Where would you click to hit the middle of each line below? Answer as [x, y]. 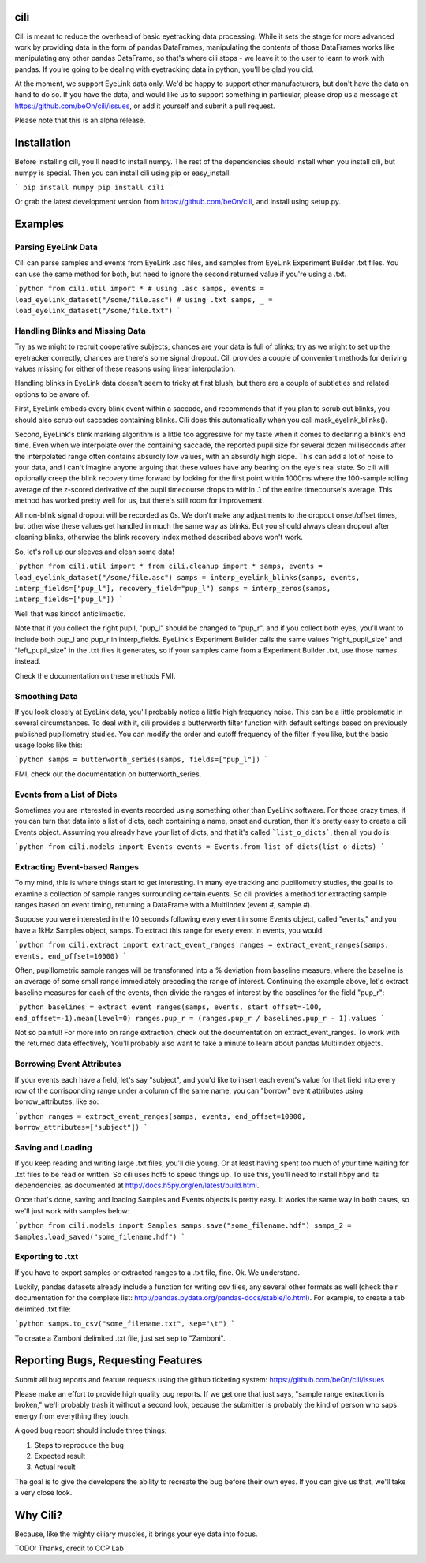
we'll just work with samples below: [72, 1210]
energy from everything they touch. [72, 1415]
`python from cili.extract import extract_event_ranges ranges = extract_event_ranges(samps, [202, 945]
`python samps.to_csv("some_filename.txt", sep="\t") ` [125, 1324]
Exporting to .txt [47, 1257]
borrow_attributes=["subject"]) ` [81, 1127]
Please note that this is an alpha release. [80, 120]
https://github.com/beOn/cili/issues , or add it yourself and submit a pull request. [145, 106]
